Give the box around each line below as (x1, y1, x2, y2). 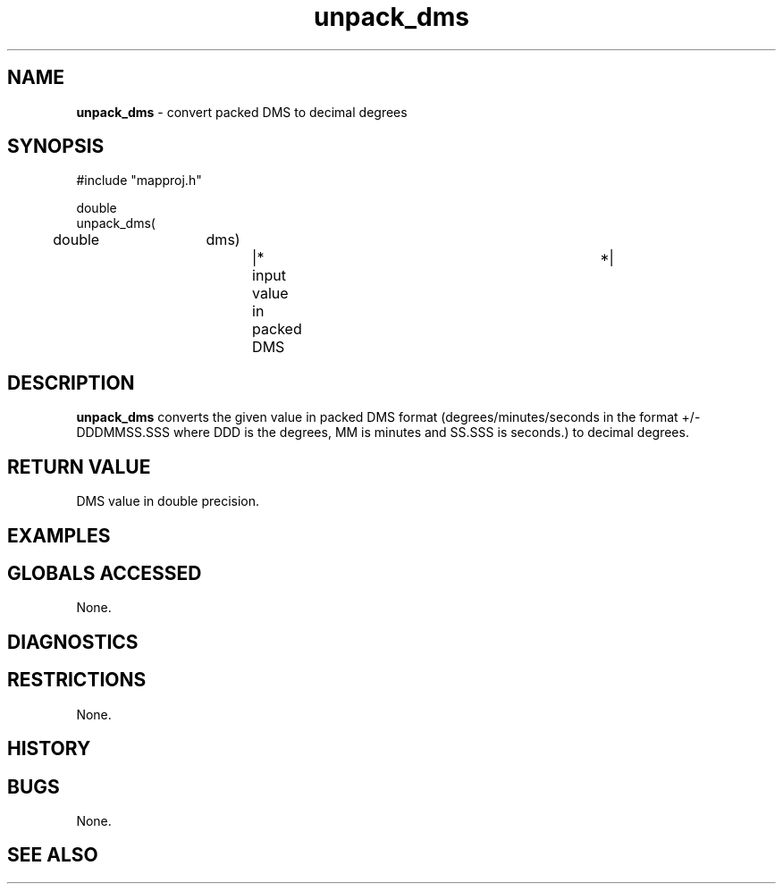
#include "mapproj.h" (76, 172, 202, 189)
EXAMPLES (7, 524, 111, 547)
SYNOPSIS (7, 135, 105, 158)
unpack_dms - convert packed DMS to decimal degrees (76, 104, 408, 120)
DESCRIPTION (7, 371, 135, 394)
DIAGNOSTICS (7, 630, 139, 653)
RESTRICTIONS (7, 668, 147, 692)
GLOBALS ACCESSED (7, 561, 202, 584)
